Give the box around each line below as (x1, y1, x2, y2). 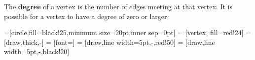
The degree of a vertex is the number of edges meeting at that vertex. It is (4, 1, 232, 11)
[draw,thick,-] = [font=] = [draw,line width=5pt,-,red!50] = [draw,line (4, 37, 215, 47)
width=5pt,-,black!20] (4, 46, 70, 57)
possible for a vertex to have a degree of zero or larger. (4, 11, 169, 21)
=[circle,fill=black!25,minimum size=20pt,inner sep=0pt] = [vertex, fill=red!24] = (4, 27, 252, 38)
